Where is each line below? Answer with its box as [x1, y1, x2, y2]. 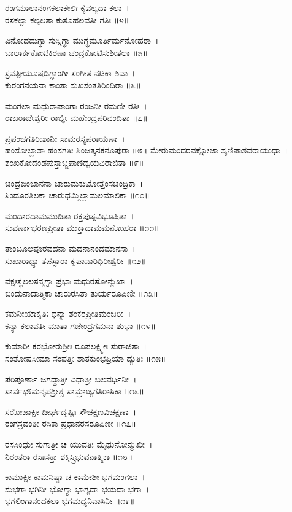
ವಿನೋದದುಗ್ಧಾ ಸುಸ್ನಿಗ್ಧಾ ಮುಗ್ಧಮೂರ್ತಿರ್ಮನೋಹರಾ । [5, 34, 159, 47]
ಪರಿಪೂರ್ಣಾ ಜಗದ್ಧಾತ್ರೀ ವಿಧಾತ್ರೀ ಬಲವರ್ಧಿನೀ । [5, 372, 137, 385]
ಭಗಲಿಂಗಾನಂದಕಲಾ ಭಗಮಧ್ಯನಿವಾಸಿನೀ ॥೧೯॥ [5, 494, 136, 507]
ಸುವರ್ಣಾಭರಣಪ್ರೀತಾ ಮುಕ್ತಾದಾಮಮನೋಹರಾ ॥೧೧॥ [5, 221, 159, 234]
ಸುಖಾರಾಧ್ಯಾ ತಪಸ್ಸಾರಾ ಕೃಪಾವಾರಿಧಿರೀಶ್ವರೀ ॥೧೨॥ [5, 254, 147, 266]
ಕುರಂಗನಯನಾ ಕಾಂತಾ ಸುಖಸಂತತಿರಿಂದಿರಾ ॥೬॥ [5, 78, 141, 91]
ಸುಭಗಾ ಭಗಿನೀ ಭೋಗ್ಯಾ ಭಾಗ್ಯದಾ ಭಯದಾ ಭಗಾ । [5, 482, 149, 495]
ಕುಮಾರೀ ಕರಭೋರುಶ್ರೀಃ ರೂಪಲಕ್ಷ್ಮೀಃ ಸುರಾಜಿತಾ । [5, 339, 147, 352]
